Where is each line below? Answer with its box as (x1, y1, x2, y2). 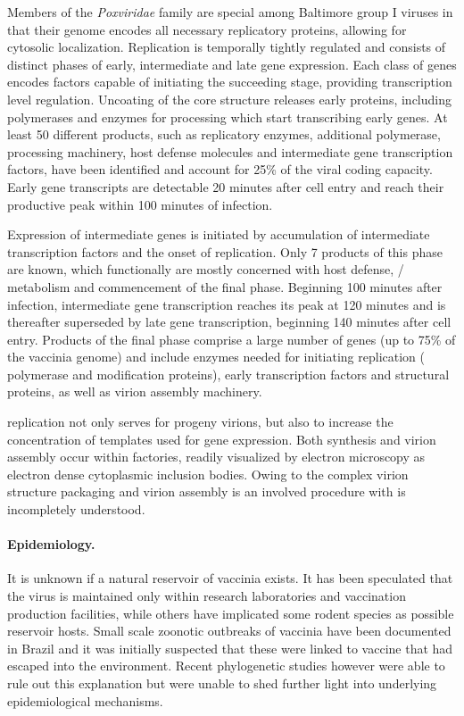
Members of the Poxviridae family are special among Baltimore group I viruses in (7, 3, 453, 21)
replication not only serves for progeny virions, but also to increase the (7, 412, 394, 431)
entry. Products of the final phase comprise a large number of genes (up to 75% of (7, 329, 456, 348)
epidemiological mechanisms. (7, 691, 163, 710)
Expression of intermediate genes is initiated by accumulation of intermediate (7, 225, 430, 244)
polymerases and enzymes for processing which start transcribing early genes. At (7, 107, 448, 126)
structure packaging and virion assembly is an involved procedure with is (7, 482, 406, 501)
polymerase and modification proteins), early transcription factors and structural (7, 364, 450, 383)
